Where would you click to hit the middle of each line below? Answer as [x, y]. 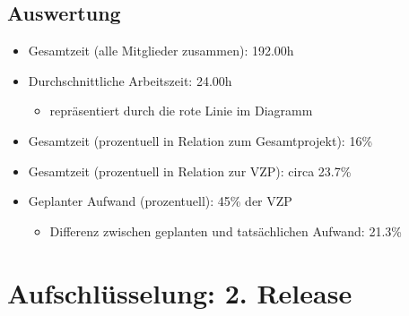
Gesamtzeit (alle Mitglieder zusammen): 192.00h [161, 51]
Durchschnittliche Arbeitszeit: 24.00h [130, 80]
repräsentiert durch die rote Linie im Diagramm [181, 111]
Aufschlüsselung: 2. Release [180, 292]
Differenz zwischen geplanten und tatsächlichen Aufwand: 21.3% [226, 231]
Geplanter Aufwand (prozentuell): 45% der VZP [160, 201]
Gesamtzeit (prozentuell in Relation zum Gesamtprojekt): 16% [200, 140]
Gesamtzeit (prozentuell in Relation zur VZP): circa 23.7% [190, 171]
